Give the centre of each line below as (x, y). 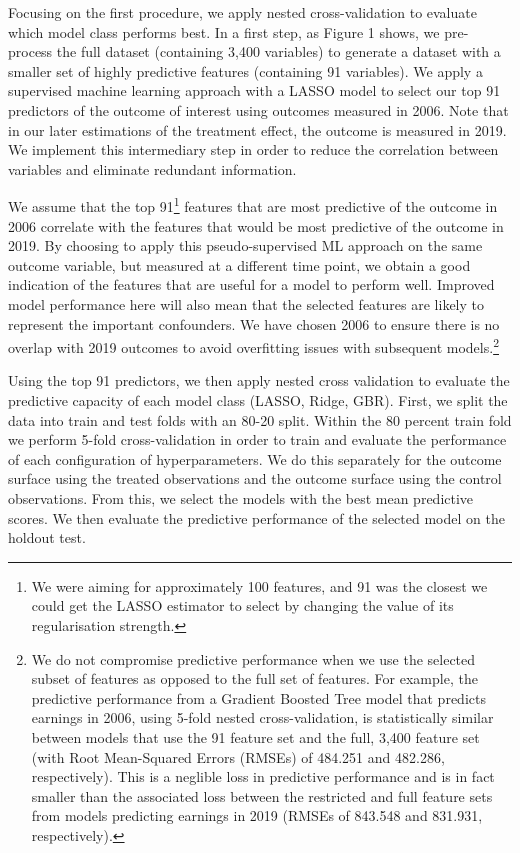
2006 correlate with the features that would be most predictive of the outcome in (256, 225)
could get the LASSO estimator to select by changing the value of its (242, 605)
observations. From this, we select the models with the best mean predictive (241, 497)
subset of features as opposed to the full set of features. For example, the (254, 678)
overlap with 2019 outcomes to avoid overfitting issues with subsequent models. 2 (253, 345)
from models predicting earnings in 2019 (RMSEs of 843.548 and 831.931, (257, 815)
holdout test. (47, 537)
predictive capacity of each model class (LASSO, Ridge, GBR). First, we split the (258, 400)
